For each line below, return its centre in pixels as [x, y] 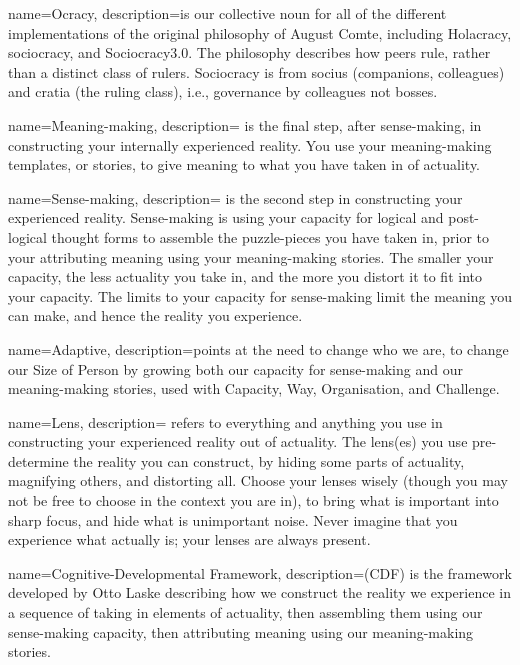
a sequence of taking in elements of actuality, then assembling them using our [245, 612]
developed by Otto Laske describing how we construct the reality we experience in [259, 592]
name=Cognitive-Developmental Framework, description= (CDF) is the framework [260, 572]
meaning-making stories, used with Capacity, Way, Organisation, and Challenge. [254, 388]
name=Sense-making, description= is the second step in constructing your [235, 197]
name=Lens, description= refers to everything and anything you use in [225, 421]
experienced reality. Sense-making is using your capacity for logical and [226, 217]
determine [38, 460]
